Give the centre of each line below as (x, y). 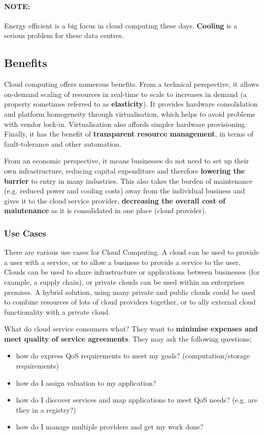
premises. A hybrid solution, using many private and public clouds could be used (130, 292)
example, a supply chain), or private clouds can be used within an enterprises (124, 281)
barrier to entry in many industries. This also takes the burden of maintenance (128, 180)
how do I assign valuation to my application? (86, 382)
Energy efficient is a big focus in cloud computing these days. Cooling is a (121, 25)
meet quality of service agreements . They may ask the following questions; (128, 338)
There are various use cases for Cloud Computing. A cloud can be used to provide (132, 252)
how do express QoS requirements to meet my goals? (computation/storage (133, 356)
